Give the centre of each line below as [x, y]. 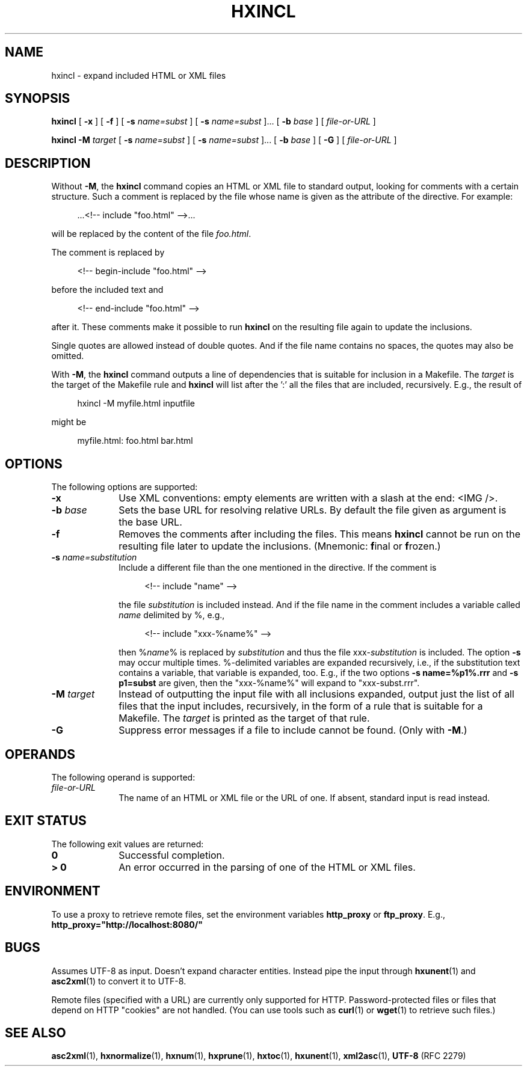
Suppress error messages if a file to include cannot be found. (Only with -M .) [293, 730]
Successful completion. [172, 855]
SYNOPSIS [38, 99]
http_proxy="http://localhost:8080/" [127, 924]
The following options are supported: [125, 487]
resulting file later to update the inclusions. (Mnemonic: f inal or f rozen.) [280, 546]
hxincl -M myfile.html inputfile [136, 404]
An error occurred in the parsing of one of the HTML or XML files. [267, 867]
